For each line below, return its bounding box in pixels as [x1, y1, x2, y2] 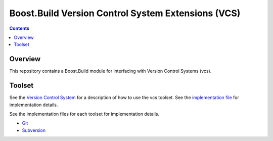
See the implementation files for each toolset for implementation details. [9, 111, 160, 117]
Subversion [22, 127, 46, 133]
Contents [9, 25, 30, 31]
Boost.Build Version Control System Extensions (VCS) [9, 8, 241, 19]
